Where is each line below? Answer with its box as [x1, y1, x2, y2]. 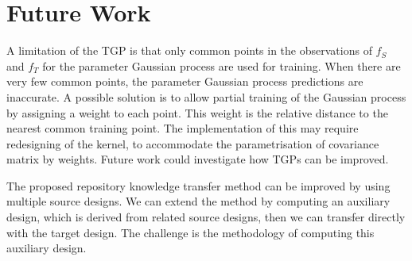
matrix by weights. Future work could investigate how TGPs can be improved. [6, 151, 389, 167]
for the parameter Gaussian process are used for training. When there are [42, 57, 401, 74]
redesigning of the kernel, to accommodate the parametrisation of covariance [6, 135, 379, 152]
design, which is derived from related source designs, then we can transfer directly [6, 209, 406, 225]
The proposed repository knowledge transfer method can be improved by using [6, 177, 391, 194]
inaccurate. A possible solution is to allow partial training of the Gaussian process [6, 88, 406, 105]
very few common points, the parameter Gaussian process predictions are [6, 73, 363, 90]
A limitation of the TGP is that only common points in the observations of [6, 42, 372, 59]
